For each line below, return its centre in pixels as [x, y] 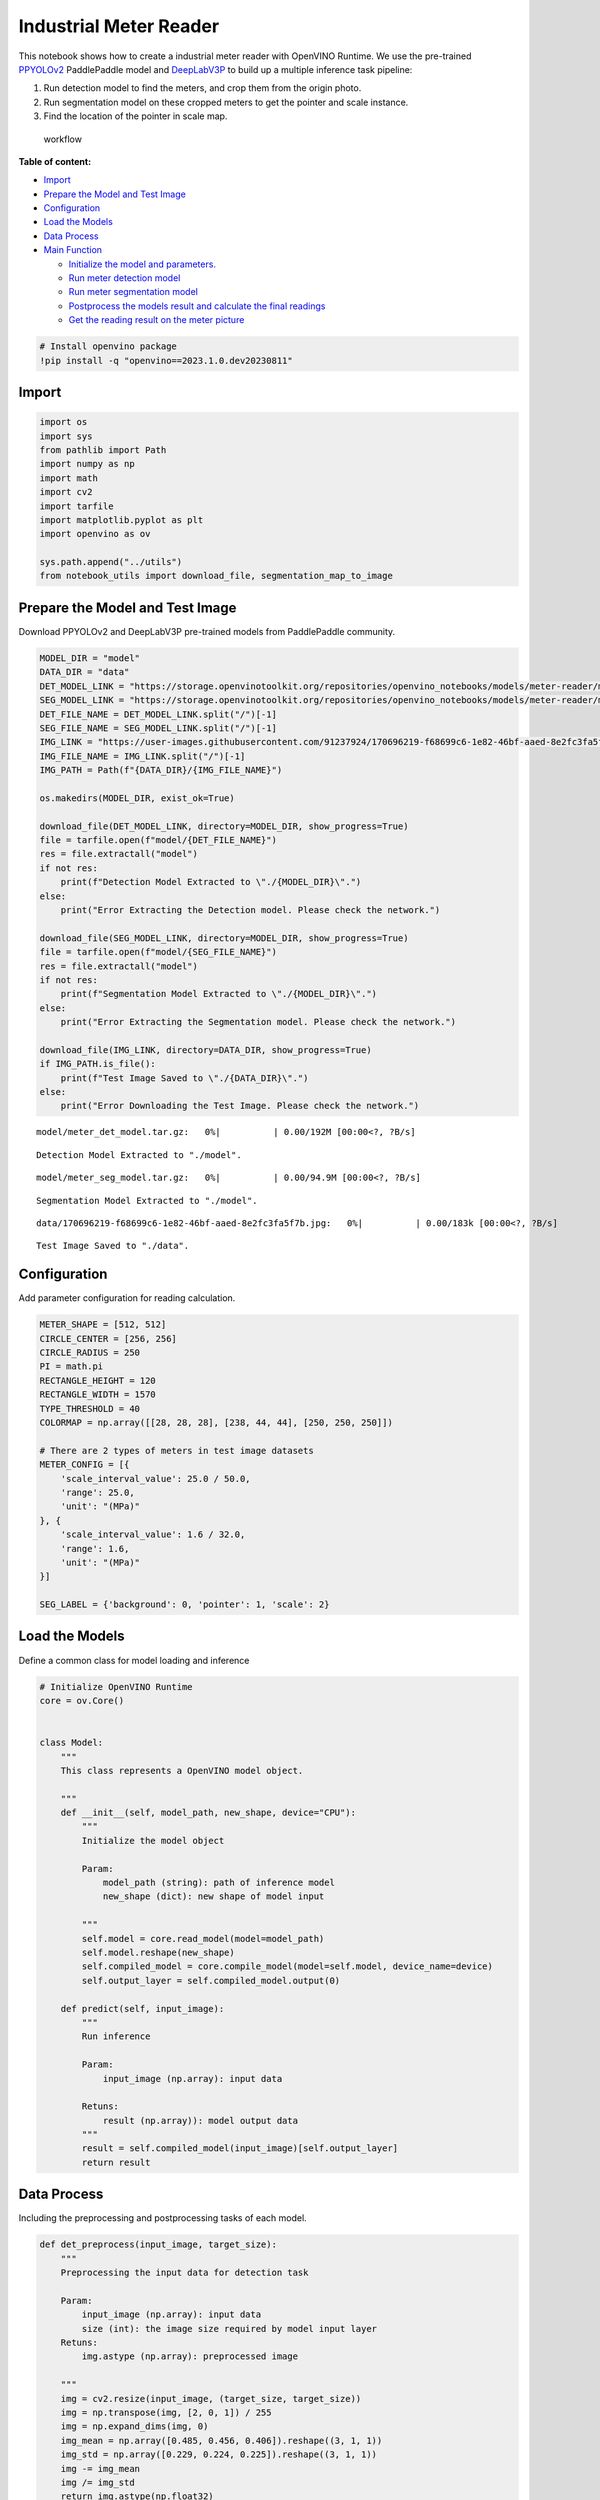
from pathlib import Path [103, 449]
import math [69, 478]
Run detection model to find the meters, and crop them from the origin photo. [202, 88]
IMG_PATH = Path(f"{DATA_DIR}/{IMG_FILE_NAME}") [161, 770]
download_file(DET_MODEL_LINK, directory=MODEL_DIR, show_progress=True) [224, 826]
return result [116, 2162]
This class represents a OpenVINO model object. [182, 1770]
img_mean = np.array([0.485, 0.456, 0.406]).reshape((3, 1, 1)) [221, 2440]
